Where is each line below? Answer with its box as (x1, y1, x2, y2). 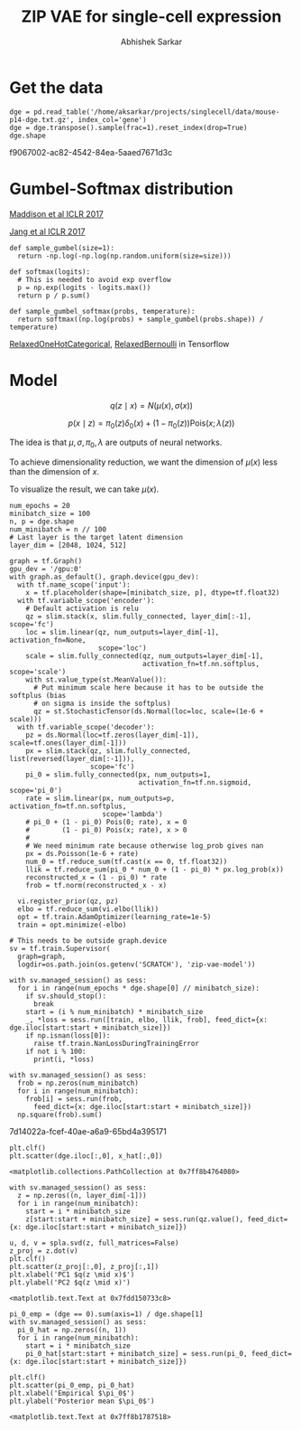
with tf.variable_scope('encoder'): (17, 597, 155, 606)
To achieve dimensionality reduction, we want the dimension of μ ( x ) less (9, 456, 278, 467)
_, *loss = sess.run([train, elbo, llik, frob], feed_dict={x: (25, 1015, 269, 1025)
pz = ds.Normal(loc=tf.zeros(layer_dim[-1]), (25, 730, 200, 740)
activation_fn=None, (9, 635, 87, 645)
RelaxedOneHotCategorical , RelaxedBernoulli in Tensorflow (9, 338, 230, 349)
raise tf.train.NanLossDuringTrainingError (32, 1040, 200, 1049)
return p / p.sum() (17, 291, 91, 300)
